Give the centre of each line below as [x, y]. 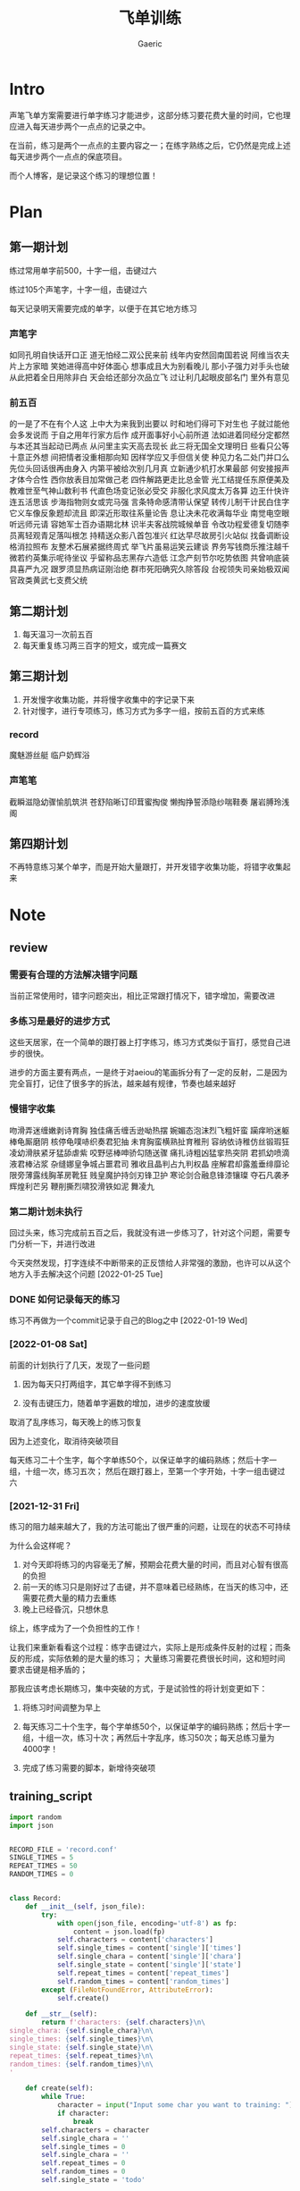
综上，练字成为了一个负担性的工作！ [76, 1628]
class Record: [36, 1899]
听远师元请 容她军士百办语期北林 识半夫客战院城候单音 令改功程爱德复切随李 [150, 525]
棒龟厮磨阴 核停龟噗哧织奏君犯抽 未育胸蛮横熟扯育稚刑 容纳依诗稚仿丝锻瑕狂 [150, 1142]
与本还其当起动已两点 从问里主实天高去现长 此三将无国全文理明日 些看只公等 [150, 446]
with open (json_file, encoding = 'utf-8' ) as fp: [147, 1923]
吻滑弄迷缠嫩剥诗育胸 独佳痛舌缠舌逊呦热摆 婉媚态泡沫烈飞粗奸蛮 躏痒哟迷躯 [150, 1130]
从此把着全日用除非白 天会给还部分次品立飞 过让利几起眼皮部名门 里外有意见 [150, 377]
